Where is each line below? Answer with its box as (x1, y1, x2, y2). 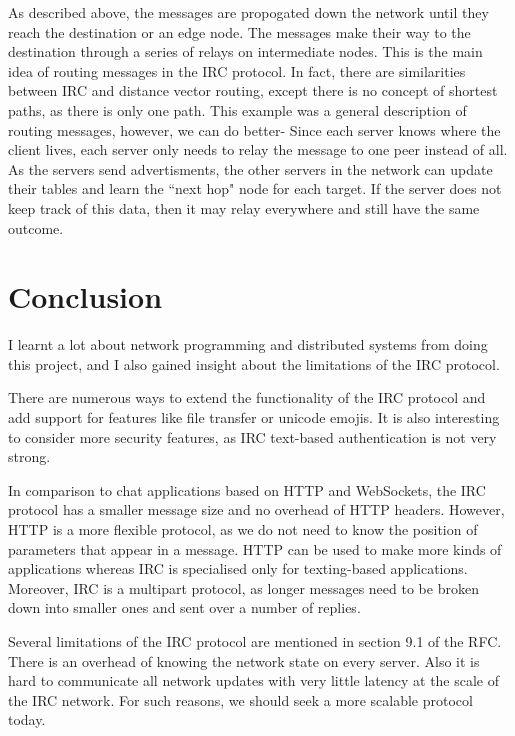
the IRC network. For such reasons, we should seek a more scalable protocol (8, 689, 473, 710)
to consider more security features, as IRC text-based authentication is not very (8, 426, 497, 447)
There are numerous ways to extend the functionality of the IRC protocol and (8, 387, 486, 408)
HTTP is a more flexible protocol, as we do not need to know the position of (8, 519, 478, 539)
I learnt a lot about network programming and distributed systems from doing (8, 334, 488, 355)
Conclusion (8, 276, 163, 317)
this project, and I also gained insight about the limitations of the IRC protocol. (8, 353, 500, 374)
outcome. (8, 217, 64, 238)
